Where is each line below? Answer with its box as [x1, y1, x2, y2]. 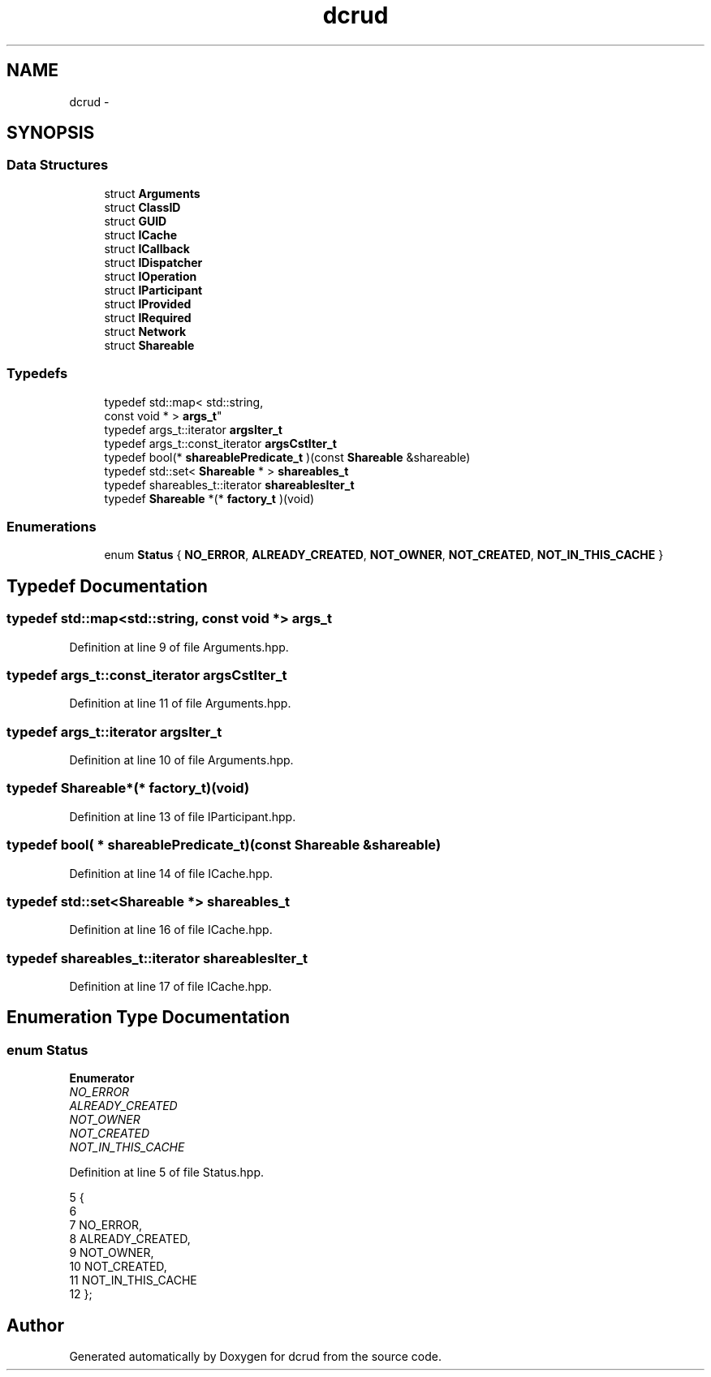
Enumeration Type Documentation [6, 1007, 290, 1028]
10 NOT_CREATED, [69, 1259, 167, 1274]
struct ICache [104, 227, 178, 242]
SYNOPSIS [6, 123, 95, 144]
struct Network [104, 324, 187, 338]
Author [6, 1315, 64, 1336]
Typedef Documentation [6, 575, 208, 596]
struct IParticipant [104, 282, 203, 297]
